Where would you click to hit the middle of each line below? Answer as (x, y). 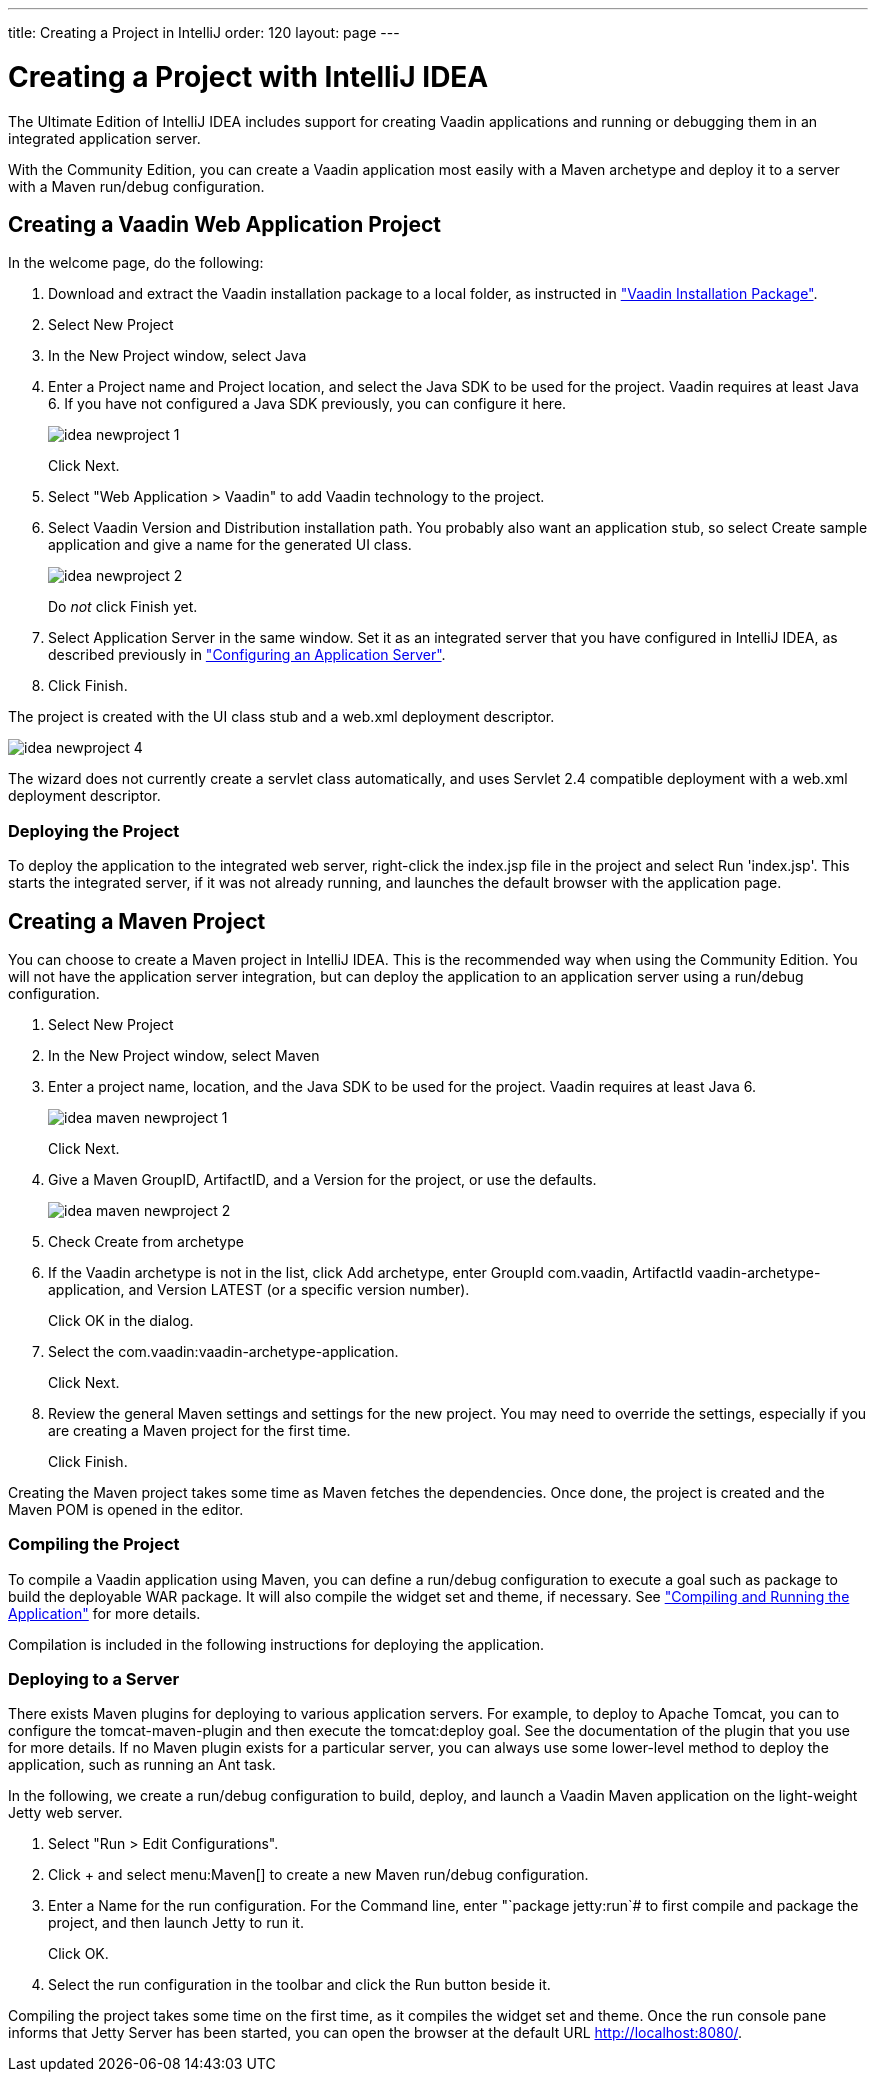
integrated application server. (104, 138)
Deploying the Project (94, 830)
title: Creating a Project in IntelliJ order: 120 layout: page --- (204, 32)
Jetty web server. (65, 1813)
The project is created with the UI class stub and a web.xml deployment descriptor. (281, 717)
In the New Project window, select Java (177, 356)
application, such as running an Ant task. (142, 1765)
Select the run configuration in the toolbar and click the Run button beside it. (299, 1985)
